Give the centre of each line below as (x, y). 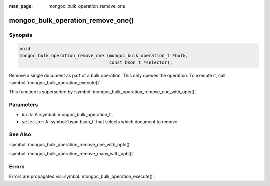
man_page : (21, 6)
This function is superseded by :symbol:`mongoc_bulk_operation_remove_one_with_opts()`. (103, 92)
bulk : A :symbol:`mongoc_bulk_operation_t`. (68, 115)
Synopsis (21, 35)
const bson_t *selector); (141, 62)
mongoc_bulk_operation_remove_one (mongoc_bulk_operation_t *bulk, (104, 55)
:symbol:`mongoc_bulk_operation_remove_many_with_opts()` (72, 154)
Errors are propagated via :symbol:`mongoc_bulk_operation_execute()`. (82, 177)
